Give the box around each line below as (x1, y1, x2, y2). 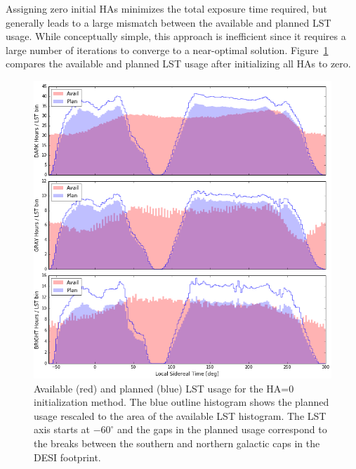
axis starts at (34, 422, 90, 437)
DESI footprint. (34, 449, 101, 464)
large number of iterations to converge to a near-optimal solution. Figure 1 (6, 42, 329, 57)
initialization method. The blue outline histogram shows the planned (34, 395, 329, 409)
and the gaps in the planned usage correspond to (117, 422, 327, 437)
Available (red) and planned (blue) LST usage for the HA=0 (34, 381, 294, 395)
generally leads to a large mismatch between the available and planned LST (6, 15, 331, 29)
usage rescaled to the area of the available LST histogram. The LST (34, 408, 327, 423)
